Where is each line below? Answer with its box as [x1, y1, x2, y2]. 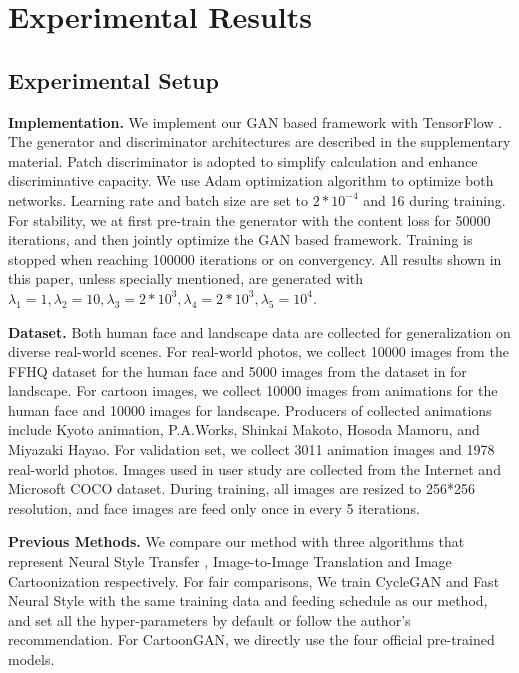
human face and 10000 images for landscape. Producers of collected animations [8, 399, 492, 420]
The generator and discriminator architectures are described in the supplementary [8, 131, 511, 152]
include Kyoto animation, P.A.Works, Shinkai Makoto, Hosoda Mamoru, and [8, 419, 480, 440]
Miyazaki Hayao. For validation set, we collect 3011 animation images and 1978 [8, 439, 495, 460]
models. [8, 649, 55, 670]
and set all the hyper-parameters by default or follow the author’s [8, 609, 411, 630]
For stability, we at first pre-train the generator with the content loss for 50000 [8, 209, 491, 230]
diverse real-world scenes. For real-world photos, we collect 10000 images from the [8, 341, 509, 362]
